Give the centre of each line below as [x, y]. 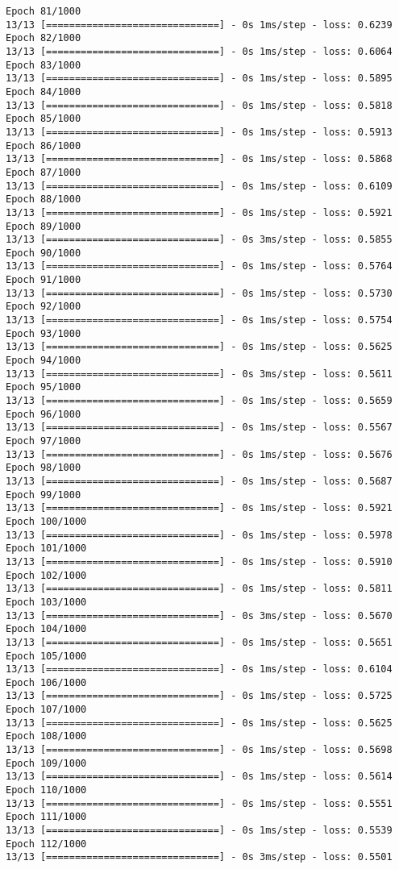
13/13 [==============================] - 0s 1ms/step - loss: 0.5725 [199, 696]
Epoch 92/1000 [44, 307]
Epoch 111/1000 [46, 817]
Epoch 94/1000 [44, 361]
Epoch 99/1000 [44, 495]
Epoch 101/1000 [46, 549]
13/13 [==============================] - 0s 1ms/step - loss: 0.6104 [199, 669]
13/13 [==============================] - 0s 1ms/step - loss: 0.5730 [199, 293]
